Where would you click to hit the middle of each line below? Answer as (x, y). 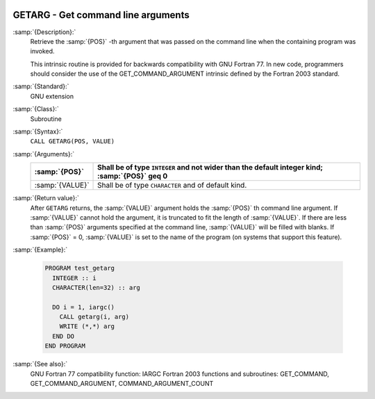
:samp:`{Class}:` (36, 109)
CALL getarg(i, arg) (94, 317)
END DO (64, 336)
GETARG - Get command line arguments (101, 15)
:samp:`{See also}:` (40, 364)
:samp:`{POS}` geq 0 (133, 176)
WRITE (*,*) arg (87, 326)
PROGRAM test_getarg (80, 268)
